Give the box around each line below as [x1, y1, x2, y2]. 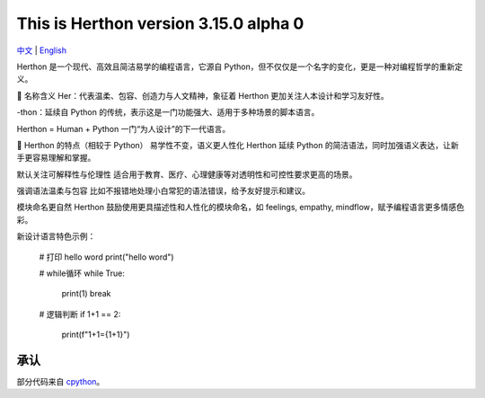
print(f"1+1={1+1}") [61, 329, 130, 341]
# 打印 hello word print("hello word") [39, 252, 174, 262]
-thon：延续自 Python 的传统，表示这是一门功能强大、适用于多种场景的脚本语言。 [16, 107, 320, 118]
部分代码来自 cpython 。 [16, 376, 105, 387]
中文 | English [16, 45, 67, 56]
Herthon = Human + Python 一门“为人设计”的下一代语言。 [16, 123, 231, 134]
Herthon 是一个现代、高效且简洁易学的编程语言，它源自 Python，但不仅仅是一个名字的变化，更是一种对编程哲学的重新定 [16, 61, 463, 72]
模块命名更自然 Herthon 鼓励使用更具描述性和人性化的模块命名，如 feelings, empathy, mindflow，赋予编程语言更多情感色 [16, 202, 465, 213]
